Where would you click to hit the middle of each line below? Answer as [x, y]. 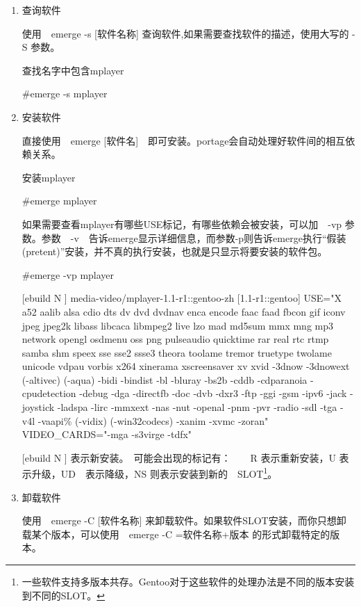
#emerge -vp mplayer [68, 274]
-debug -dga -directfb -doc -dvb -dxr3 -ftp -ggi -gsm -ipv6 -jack [213, 393]
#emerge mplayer [59, 201]
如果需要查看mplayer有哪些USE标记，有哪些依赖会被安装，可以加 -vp [182, 224]
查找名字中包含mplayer [73, 70]
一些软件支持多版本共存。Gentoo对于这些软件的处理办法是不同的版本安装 [188, 582]
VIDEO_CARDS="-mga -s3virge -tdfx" [107, 434]
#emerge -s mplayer [65, 94]
